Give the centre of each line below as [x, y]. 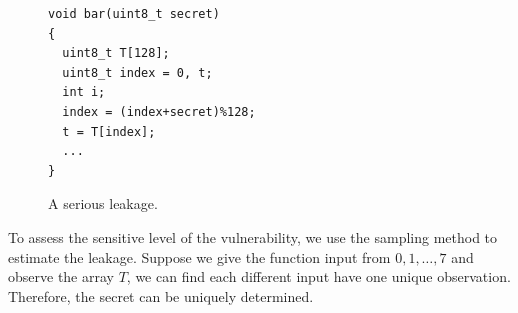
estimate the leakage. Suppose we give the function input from [199, 256]
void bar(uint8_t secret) [134, 14]
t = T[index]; [109, 131]
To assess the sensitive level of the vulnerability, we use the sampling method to [253, 236]
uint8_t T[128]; [116, 53]
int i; [84, 92]
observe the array [61, 276]
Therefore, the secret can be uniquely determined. [161, 295]
